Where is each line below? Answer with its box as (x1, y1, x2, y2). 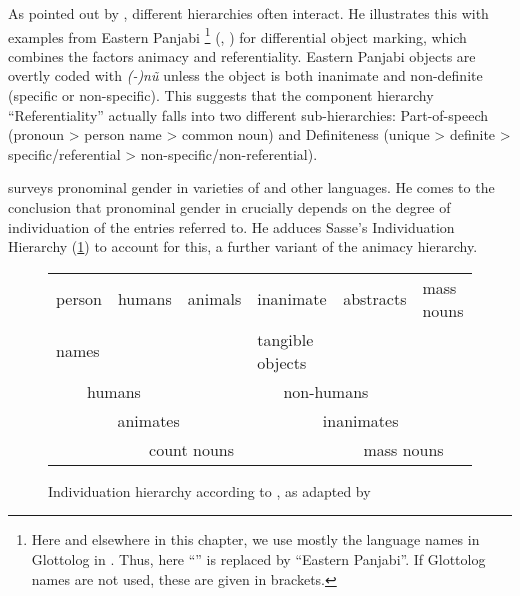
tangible (257, 327, 314, 351)
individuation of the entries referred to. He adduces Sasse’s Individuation (8, 216, 455, 237)
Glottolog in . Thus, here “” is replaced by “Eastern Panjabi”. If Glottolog (31, 548, 486, 569)
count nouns (149, 437, 235, 461)
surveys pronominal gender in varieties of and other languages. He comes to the (8, 177, 495, 198)
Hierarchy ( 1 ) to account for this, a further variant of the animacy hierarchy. (8, 236, 478, 257)
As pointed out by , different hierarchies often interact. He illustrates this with (8, 3, 489, 23)
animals (187, 287, 242, 311)
